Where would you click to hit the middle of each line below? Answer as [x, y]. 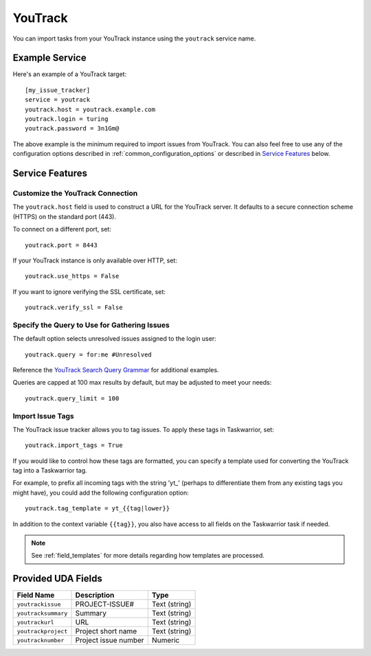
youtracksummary [42, 613]
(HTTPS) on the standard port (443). [65, 216]
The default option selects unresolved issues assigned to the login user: [114, 339]
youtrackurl [35, 622]
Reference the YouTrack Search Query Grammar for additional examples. [116, 370]
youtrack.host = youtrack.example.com [90, 109]
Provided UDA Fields [57, 579]
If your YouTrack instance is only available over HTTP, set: [95, 260]
